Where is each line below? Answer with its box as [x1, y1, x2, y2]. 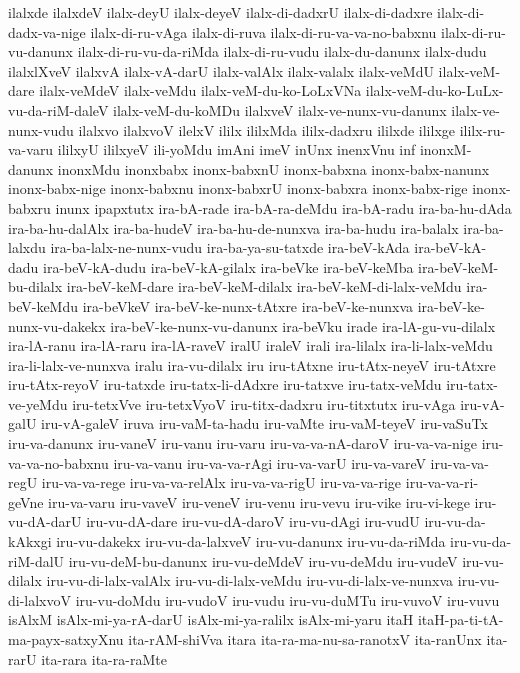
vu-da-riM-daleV [8, 99, 109, 120]
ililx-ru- [459, 119, 506, 140]
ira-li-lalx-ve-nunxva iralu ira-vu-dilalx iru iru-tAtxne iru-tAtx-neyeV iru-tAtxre [8, 354, 496, 375]
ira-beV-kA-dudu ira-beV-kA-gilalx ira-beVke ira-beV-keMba [43, 256, 414, 277]
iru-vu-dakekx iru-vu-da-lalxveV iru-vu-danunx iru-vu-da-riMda [56, 531, 446, 552]
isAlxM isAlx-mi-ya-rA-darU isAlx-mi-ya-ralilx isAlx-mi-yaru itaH [8, 609, 414, 630]
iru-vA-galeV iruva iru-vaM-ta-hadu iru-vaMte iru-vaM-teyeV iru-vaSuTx [41, 413, 488, 434]
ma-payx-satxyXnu [8, 629, 124, 649]
